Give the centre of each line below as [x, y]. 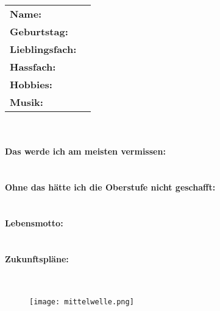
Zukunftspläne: [37, 258]
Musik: [27, 102]
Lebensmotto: [34, 222]
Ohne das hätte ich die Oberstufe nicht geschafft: [110, 187]
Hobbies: [31, 84]
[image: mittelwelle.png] [82, 302]
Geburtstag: [39, 31]
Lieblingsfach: [43, 49]
